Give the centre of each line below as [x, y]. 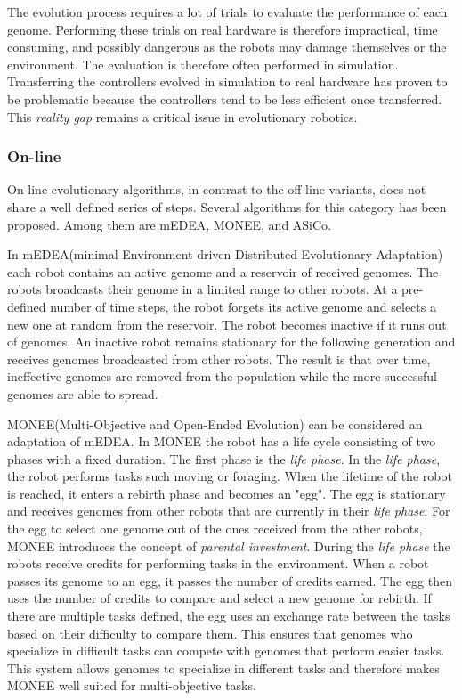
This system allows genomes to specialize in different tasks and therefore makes [223, 667]
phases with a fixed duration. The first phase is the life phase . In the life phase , [224, 458]
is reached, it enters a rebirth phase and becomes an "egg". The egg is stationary [227, 493]
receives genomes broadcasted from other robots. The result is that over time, [219, 358]
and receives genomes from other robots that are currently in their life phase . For [229, 511]
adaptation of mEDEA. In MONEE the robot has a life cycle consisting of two [222, 441]
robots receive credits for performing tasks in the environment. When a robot [218, 563]
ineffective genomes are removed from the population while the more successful [223, 376]
